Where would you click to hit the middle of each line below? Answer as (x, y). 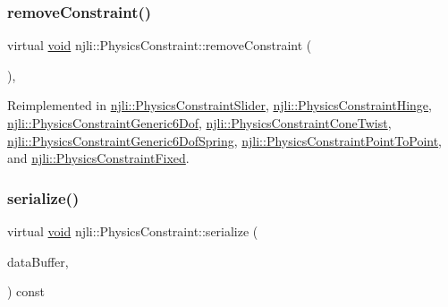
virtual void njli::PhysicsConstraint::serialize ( (133, 231)
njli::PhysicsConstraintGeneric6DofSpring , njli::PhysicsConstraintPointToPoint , (225, 140)
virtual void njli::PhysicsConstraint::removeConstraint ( (160, 45)
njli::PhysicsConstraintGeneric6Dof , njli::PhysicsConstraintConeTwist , (199, 123)
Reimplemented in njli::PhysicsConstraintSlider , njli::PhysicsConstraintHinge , (220, 105)
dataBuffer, (38, 261)
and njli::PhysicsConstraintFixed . (98, 158)
